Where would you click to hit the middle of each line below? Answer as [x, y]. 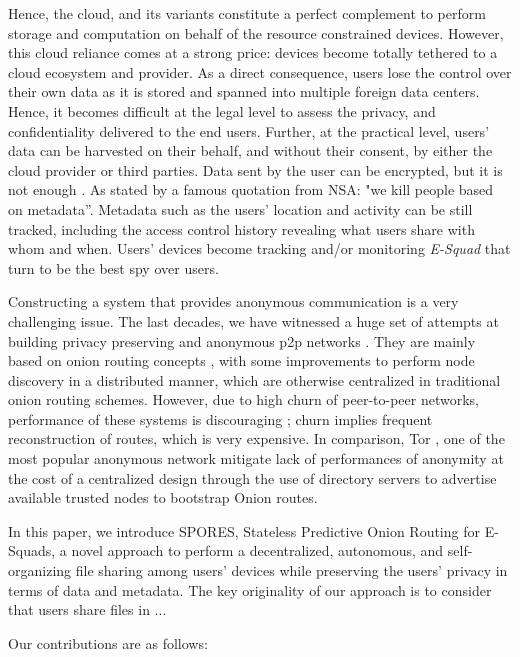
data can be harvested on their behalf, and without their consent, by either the [250, 150]
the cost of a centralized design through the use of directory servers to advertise [252, 477]
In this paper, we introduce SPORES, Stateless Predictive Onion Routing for [244, 530]
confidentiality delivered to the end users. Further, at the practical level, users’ [249, 130]
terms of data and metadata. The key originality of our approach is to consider [250, 589]
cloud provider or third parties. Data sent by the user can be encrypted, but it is [255, 169]
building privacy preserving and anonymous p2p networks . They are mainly [242, 340]
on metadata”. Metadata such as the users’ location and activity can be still [240, 208]
